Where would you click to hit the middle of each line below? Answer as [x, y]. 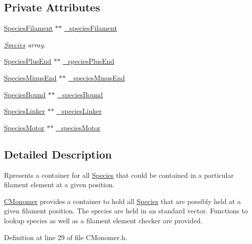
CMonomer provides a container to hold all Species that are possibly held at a [123, 201]
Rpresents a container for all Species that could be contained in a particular [119, 175]
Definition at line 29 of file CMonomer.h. [66, 237]
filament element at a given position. [59, 184]
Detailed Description [58, 154]
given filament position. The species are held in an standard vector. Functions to [126, 211]
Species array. [25, 44]
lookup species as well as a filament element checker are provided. [103, 220]
